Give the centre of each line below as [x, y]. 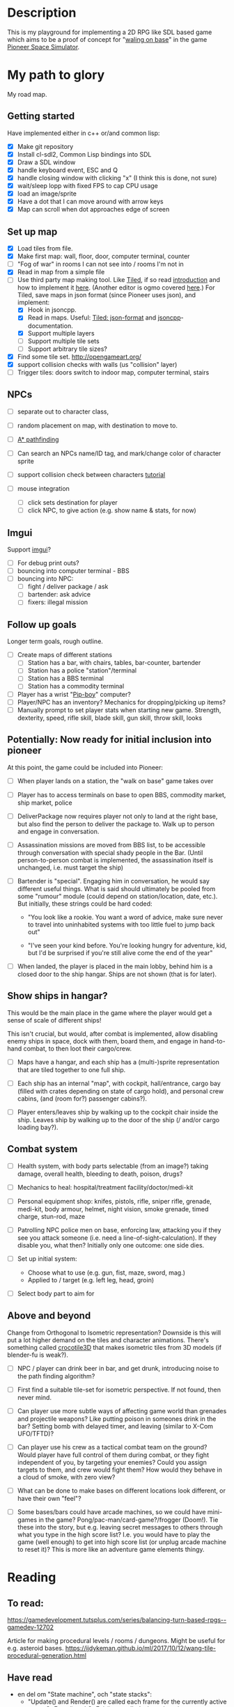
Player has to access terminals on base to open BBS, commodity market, [122, 794]
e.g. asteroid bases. [36, 1649]
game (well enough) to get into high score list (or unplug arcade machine [122, 1542]
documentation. [50, 326]
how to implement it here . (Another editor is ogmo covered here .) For [116, 288]
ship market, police [45, 803]
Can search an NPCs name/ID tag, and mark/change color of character [119, 453]
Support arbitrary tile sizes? [68, 349]
